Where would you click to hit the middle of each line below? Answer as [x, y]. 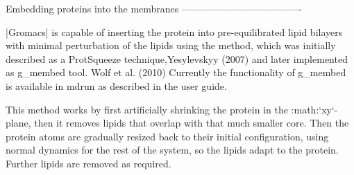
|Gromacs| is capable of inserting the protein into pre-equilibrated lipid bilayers [174, 31]
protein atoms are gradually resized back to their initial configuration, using [167, 136]
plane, [18, 123]
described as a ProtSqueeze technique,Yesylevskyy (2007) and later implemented [177, 58]
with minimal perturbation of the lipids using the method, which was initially [171, 45]
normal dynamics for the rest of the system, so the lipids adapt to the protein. [172, 150]
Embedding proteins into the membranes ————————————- [154, 8]
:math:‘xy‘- [314, 109]
